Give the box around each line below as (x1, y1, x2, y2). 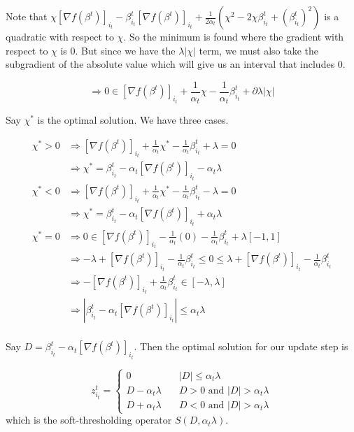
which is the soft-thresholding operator (6, 412, 172, 427)
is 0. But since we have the (60, 43, 176, 57)
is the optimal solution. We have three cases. (37, 113, 229, 127)
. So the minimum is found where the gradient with (123, 29, 344, 43)
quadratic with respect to (6, 29, 114, 43)
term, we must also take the (199, 43, 319, 57)
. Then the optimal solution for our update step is (134, 339, 348, 354)
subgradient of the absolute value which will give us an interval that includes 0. (6, 57, 346, 71)
